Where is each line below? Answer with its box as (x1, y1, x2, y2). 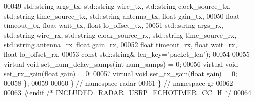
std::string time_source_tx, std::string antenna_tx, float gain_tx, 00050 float (4, 10, 240, 21)
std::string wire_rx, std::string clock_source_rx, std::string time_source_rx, (4, 29, 237, 40)
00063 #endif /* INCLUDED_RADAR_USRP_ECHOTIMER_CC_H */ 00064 (4, 87, 251, 98)
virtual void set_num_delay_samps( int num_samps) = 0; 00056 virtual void (4, 58, 238, 69)
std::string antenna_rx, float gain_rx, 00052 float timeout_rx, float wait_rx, (4, 39, 237, 50)
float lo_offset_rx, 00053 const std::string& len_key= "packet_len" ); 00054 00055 (4, 49, 250, 59)
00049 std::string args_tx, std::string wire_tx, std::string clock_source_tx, (4, 1, 231, 11)
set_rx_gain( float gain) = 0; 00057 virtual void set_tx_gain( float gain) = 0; (4, 68, 237, 78)
